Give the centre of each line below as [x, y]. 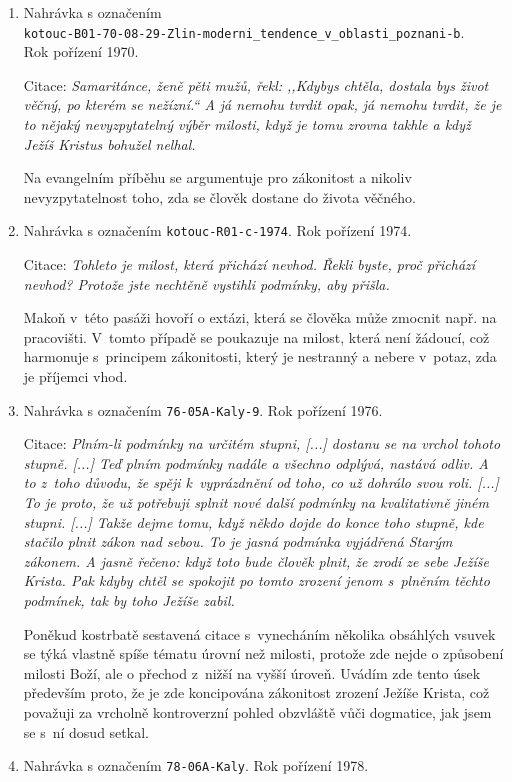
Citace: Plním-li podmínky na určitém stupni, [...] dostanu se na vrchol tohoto [262, 443]
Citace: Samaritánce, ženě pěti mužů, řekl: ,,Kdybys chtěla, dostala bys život [256, 84]
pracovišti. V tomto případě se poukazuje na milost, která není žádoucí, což [256, 336]
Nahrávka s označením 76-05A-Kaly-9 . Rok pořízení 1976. [203, 409]
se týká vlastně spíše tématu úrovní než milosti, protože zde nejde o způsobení [263, 653]
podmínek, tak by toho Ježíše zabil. [129, 600]
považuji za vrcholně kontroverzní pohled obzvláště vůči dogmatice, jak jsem [257, 712]
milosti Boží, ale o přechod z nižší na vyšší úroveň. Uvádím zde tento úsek [252, 672]
